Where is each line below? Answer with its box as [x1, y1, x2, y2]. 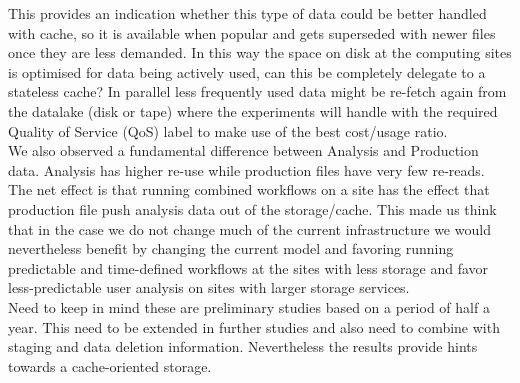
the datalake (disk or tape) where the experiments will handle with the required [8, 100, 498, 121]
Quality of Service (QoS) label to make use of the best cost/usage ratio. [8, 120, 448, 141]
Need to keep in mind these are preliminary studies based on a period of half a [8, 296, 490, 317]
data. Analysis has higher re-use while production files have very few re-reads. [8, 159, 485, 180]
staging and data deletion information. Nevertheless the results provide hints [8, 336, 478, 357]
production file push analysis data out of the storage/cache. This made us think [8, 198, 497, 219]
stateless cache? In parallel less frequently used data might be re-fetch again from [8, 81, 507, 102]
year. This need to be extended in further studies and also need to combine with [8, 316, 500, 337]
